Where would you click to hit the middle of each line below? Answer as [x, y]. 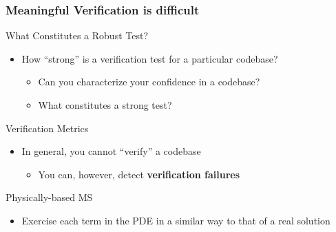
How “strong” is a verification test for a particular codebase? [150, 58]
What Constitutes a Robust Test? [77, 35]
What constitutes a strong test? [105, 105]
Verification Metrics [47, 128]
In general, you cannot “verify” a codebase [111, 151]
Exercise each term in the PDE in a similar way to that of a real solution [176, 220]
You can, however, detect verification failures [139, 174]
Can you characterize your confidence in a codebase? [149, 82]
